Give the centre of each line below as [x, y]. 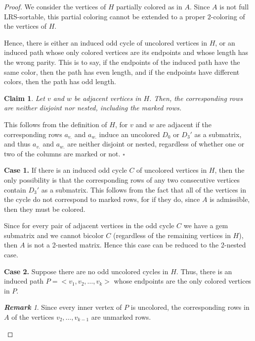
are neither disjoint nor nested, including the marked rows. [93, 108]
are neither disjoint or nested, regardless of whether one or [156, 144]
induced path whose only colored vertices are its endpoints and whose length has [126, 52]
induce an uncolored [129, 134]
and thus [17, 144]
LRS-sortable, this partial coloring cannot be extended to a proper [105, 16]
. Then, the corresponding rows [196, 98]
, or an [225, 42]
